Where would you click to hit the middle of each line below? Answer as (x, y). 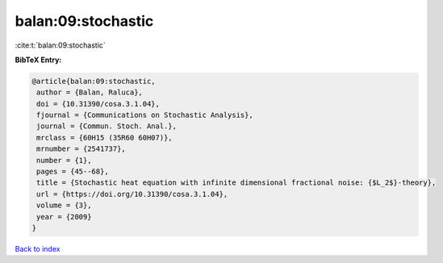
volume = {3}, (64, 205)
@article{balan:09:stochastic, (94, 81)
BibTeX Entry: (38, 60)
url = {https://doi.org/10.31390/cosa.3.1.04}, (132, 194)
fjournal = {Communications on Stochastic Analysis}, (145, 115)
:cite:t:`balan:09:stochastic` (61, 45)
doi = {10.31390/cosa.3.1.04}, (98, 104)
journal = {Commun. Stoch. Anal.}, (107, 126)
